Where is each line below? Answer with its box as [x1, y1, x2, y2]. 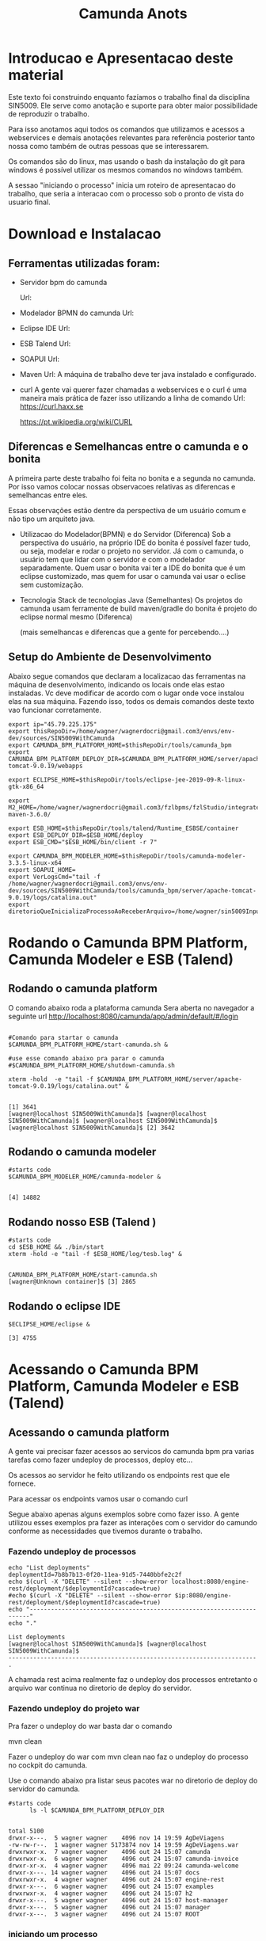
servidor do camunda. [8, 1783, 81, 1794]
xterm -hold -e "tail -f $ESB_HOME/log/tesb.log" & [8, 1250, 182, 1258]
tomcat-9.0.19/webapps [8, 762, 83, 770]
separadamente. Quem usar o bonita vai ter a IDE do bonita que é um [19, 563, 245, 573]
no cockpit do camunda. [8, 1760, 88, 1770]
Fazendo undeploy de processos [8, 1546, 137, 1557]
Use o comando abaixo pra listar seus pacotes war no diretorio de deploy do [8, 1775, 258, 1785]
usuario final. [8, 197, 51, 207]
